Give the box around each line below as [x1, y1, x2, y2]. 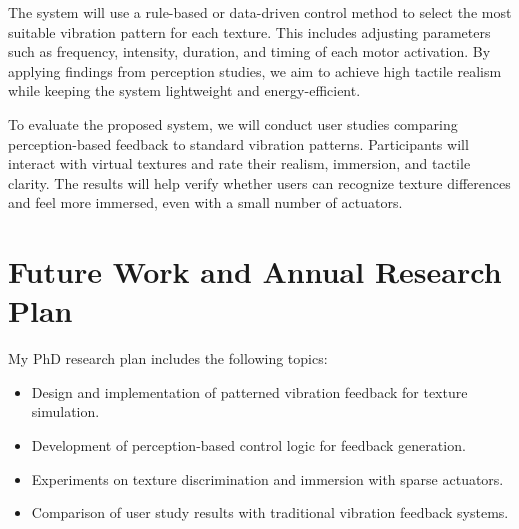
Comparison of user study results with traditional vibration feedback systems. [31, 502, 509, 523]
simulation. [31, 401, 100, 422]
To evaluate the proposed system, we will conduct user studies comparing [8, 113, 458, 134]
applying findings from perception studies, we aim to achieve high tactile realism [8, 60, 502, 81]
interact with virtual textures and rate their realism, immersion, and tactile [8, 153, 471, 174]
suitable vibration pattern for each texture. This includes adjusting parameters [8, 21, 491, 42]
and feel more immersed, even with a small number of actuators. [8, 192, 403, 213]
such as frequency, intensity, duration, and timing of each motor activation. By [8, 41, 491, 62]
